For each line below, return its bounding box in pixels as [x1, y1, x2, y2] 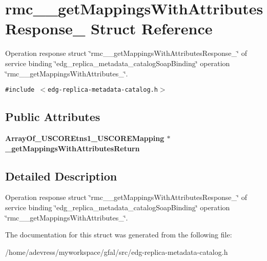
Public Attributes [5, 109, 100, 125]
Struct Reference [90, 18, 213, 39]
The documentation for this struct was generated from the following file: [5, 229, 232, 240]
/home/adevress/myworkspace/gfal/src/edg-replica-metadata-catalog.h [5, 246, 228, 257]
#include [5, 86, 35, 94]
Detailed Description [5, 168, 117, 184]
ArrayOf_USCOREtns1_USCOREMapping [5, 132, 165, 143]
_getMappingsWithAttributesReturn [5, 143, 140, 153]
